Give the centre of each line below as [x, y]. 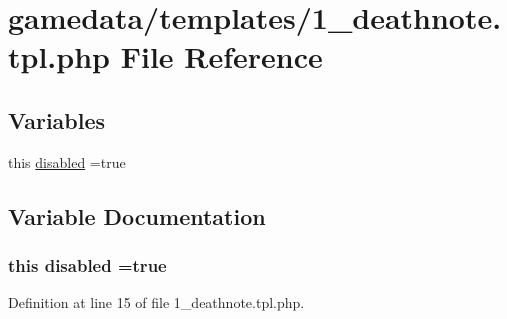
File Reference [221, 56]
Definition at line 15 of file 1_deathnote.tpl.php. [156, 302]
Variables [57, 119]
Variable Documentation [137, 215]
